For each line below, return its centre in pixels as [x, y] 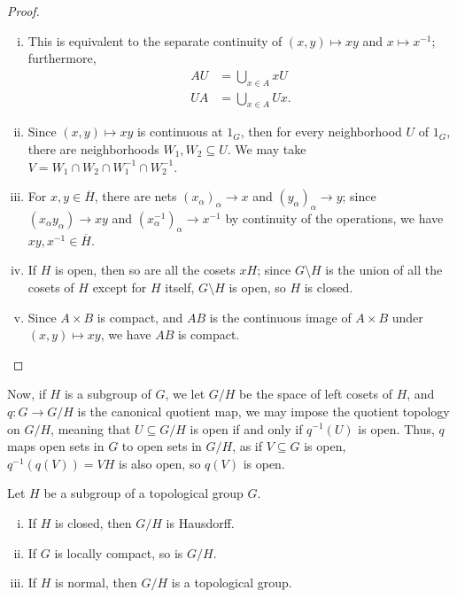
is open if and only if [246, 428]
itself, [180, 287]
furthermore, [62, 58]
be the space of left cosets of [316, 394]
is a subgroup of [108, 394]
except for [120, 287]
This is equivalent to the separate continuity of [155, 40]
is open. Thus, [396, 428]
